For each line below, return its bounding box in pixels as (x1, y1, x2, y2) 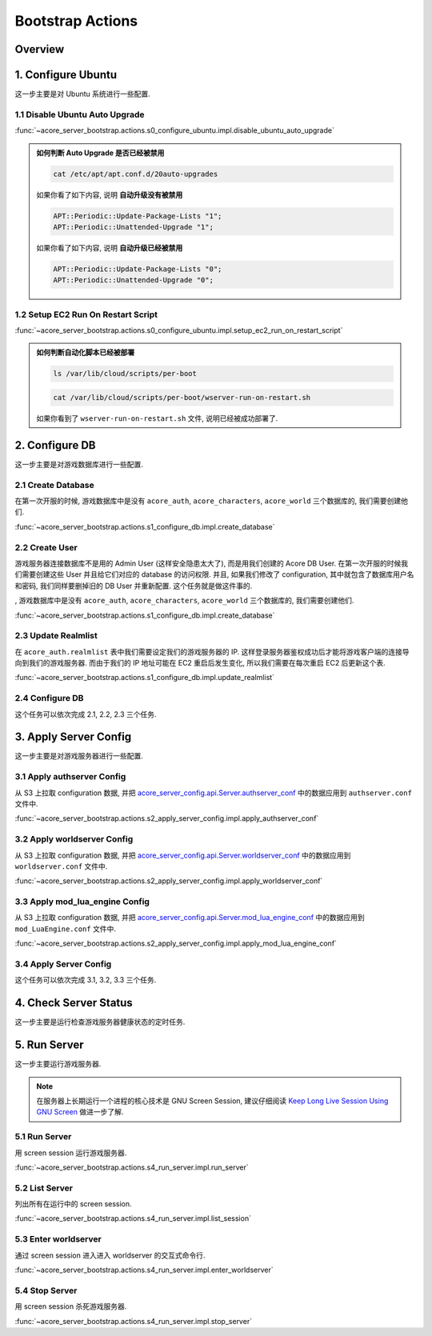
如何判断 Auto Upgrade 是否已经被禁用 (36, 148, 165, 158)
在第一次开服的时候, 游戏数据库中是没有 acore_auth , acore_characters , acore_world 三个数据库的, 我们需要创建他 (14, 496, 408, 506)
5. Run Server (14, 1038, 84, 1052)
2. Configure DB (14, 438, 96, 452)
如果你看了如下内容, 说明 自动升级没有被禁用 (36, 190, 183, 199)
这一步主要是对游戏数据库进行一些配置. (14, 459, 144, 469)
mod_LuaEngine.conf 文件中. (14, 924, 116, 934)
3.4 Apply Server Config (14, 958, 112, 970)
